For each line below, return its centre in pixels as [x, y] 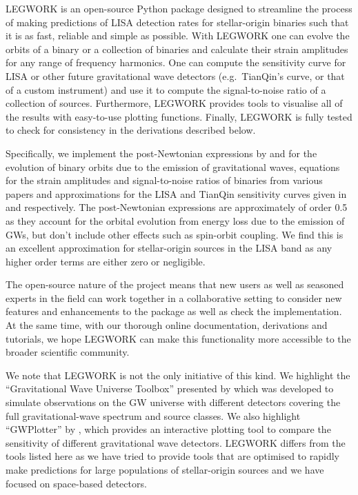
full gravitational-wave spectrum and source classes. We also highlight [153, 415]
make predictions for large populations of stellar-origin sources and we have [165, 469]
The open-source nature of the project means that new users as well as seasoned [175, 284]
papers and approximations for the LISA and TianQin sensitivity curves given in [176, 193]
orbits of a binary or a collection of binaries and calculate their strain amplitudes [177, 49]
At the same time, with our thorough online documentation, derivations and [167, 325]
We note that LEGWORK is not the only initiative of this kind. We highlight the [178, 375]
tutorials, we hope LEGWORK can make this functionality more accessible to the [178, 338]
